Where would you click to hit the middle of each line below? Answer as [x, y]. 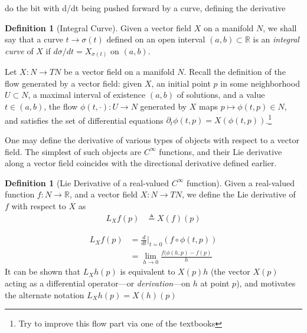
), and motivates [266, 283]
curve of [19, 50]
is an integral [276, 39]
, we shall [280, 27]
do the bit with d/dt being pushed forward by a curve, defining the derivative [145, 8]
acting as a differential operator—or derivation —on [98, 283]
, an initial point [181, 83]
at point [215, 283]
